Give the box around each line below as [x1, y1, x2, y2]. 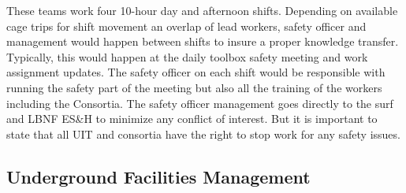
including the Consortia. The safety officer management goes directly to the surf [6, 95, 393, 111]
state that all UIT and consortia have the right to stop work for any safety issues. [6, 125, 400, 142]
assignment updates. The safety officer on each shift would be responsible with [6, 64, 386, 80]
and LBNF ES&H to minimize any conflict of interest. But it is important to [6, 110, 378, 127]
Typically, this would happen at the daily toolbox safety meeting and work [6, 48, 368, 65]
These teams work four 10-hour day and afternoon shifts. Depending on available [6, 2, 398, 18]
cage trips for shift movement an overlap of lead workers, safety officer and [6, 17, 367, 34]
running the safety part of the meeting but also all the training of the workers [6, 79, 382, 95]
